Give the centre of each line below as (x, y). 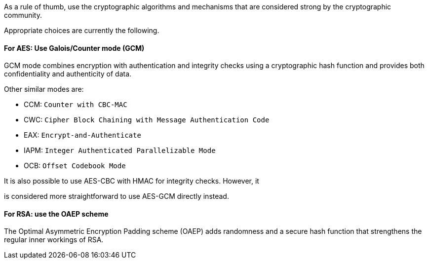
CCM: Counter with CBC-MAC (76, 105)
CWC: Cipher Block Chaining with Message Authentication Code (147, 120)
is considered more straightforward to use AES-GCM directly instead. (117, 196)
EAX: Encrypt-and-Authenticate (82, 135)
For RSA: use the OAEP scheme (56, 214)
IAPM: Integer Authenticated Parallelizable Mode (120, 150)
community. (23, 15)
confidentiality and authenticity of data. (68, 74)
